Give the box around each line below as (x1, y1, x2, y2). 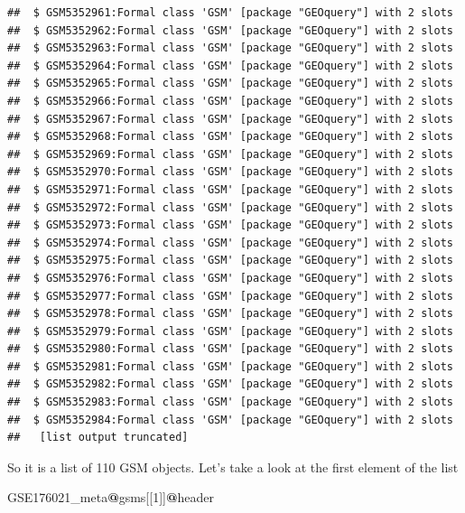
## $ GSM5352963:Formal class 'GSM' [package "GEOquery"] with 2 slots (7, 42, 453, 55)
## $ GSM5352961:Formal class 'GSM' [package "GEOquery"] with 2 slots (7, 6, 453, 19)
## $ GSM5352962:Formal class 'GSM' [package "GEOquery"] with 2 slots (7, 23, 453, 37)
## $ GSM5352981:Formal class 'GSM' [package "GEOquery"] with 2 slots (7, 359, 453, 373)
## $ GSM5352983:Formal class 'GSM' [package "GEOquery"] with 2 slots (7, 396, 453, 409)
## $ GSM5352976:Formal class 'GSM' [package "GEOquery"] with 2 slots (7, 271, 453, 284)
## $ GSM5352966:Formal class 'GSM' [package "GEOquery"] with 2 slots (7, 94, 453, 107)
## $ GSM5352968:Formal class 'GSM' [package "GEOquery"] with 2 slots (7, 130, 453, 144)
